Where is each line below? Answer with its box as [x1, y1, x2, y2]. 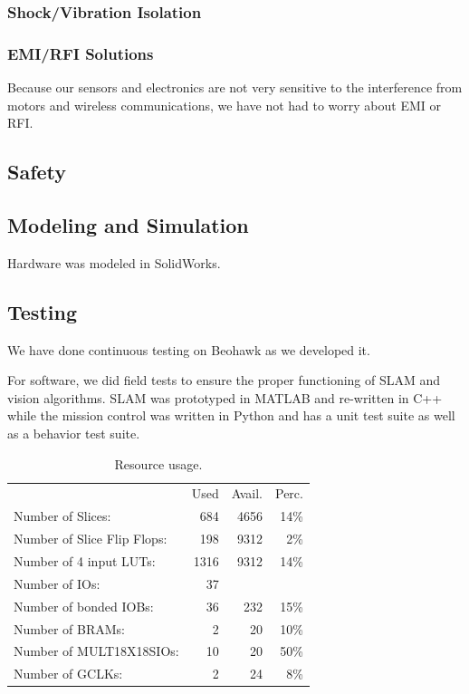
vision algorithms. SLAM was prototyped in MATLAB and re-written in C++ [7, 388, 443, 407]
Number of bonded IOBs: [14, 596, 154, 615]
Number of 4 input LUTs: [14, 551, 156, 570]
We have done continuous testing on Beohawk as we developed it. [7, 340, 370, 359]
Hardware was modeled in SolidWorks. [7, 253, 221, 272]
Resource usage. [114, 454, 203, 473]
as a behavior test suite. [7, 424, 140, 442]
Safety [7, 158, 67, 186]
